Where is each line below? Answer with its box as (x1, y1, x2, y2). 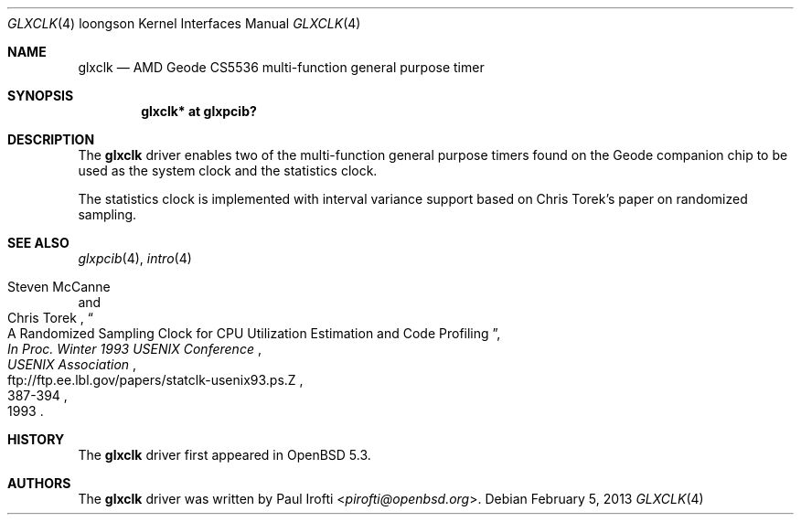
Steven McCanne (7, 279, 111, 294)
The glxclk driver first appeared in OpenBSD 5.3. (78, 447, 371, 463)
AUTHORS (7, 475, 71, 491)
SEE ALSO (7, 235, 69, 250)
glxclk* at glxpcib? (141, 103, 257, 119)
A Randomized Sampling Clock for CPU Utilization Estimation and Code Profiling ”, (7, 325, 501, 341)
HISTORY (7, 431, 65, 447)
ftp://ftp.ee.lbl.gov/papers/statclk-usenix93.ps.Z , (7, 372, 304, 388)
